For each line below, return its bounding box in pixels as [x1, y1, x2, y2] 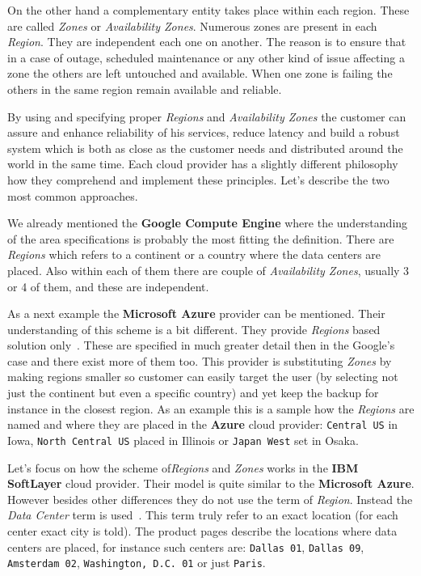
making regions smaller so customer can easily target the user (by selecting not [7, 368, 398, 385]
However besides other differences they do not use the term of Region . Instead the [7, 490, 413, 507]
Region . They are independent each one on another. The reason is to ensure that [7, 33, 406, 50]
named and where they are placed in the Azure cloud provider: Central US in [7, 416, 398, 433]
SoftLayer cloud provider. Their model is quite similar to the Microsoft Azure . [7, 475, 415, 492]
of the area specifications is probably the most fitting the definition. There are [7, 230, 394, 247]
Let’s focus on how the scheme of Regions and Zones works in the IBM [7, 459, 359, 476]
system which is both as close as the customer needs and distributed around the [7, 139, 403, 156]
